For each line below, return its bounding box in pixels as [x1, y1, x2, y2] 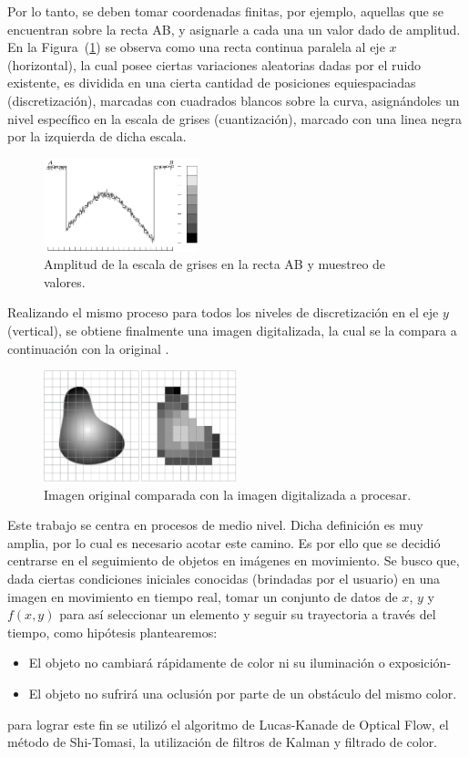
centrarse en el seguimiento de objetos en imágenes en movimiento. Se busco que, [7, 551, 460, 570]
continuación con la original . [7, 338, 169, 358]
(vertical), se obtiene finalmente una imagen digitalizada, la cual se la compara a [7, 320, 457, 339]
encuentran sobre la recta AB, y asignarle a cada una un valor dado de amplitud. [7, 19, 461, 38]
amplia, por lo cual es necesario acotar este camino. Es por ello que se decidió [7, 533, 441, 552]
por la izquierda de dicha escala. [7, 127, 187, 146]
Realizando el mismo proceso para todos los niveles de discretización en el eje [7, 303, 439, 322]
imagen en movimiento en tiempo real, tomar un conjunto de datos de [7, 586, 398, 606]
